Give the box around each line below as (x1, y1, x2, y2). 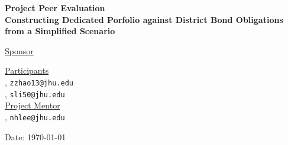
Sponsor (5, 44, 34, 57)
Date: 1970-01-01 (5, 130, 66, 143)
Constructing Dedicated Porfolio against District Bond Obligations (5, 13, 283, 25)
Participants (5, 64, 49, 77)
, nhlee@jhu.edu (5, 110, 65, 123)
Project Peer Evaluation (5, 2, 105, 14)
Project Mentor (5, 99, 60, 111)
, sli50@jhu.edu (5, 87, 65, 100)
